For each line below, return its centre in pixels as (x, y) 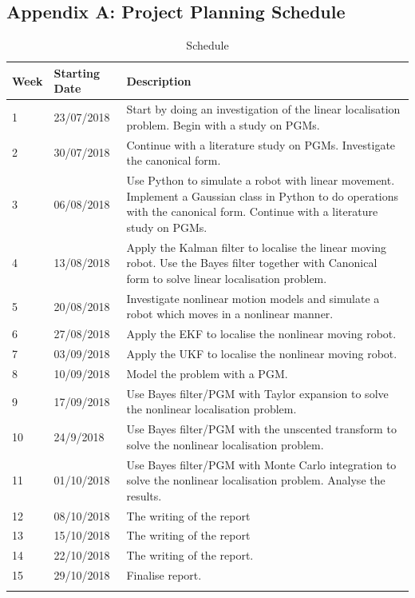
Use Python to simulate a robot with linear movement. (261, 180)
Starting (77, 72)
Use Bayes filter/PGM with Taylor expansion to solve (257, 393)
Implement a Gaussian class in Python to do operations (263, 195)
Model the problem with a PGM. (207, 373)
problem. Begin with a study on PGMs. (223, 124)
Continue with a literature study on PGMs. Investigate (261, 144)
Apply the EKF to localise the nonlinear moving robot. (261, 334)
